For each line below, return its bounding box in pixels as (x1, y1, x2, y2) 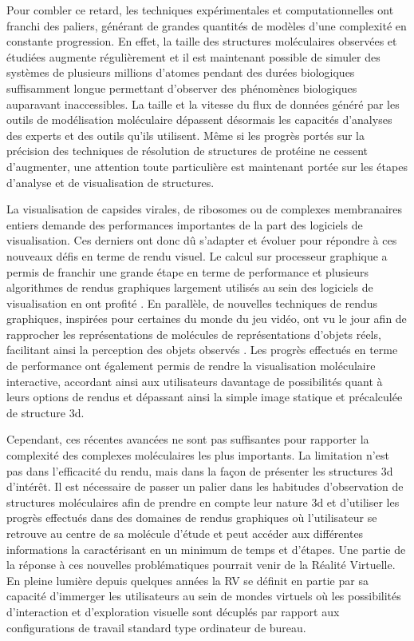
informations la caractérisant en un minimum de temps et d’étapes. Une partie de (6, 540, 406, 557)
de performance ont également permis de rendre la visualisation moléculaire (6, 357, 376, 374)
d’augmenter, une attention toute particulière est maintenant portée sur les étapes (6, 157, 408, 174)
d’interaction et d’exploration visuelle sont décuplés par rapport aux (6, 603, 340, 619)
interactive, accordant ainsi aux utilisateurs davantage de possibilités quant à (6, 372, 383, 389)
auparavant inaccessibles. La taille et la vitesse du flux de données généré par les (6, 95, 400, 112)
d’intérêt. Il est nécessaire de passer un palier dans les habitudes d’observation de (6, 478, 404, 495)
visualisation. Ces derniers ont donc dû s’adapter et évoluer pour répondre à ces (6, 232, 397, 249)
